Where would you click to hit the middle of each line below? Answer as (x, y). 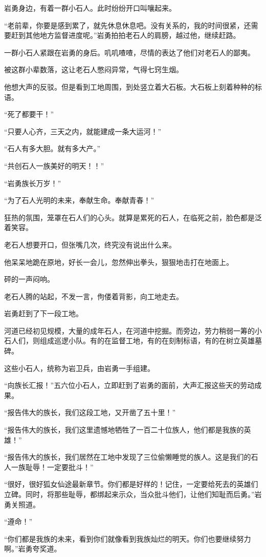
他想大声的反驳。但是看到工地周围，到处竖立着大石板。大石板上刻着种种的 (129, 86)
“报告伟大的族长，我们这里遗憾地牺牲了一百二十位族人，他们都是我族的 (124, 430)
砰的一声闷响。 (29, 279)
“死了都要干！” (29, 114)
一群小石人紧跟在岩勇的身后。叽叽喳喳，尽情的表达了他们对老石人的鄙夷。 (129, 52)
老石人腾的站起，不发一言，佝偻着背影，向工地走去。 (94, 296)
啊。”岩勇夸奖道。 (33, 549)
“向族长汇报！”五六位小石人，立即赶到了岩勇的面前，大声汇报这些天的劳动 (129, 385)
